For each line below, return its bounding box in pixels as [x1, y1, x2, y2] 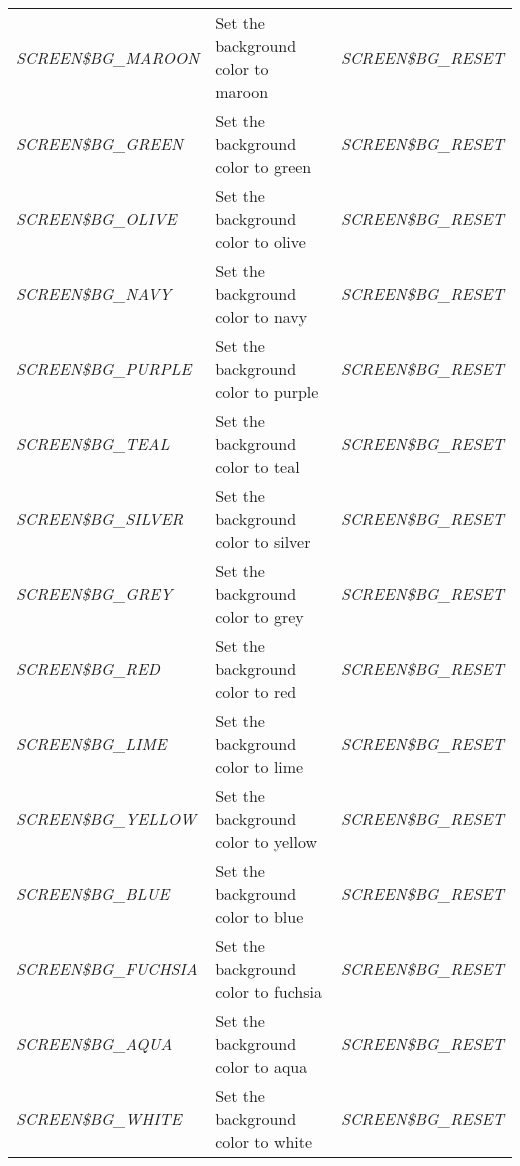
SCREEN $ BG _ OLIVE [16, 207, 177, 230]
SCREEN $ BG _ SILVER [16, 507, 184, 530]
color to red [215, 680, 297, 703]
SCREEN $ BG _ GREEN [16, 132, 183, 155]
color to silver [215, 530, 311, 553]
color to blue [215, 905, 304, 928]
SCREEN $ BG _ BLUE [16, 882, 170, 905]
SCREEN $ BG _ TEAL [16, 432, 170, 455]
